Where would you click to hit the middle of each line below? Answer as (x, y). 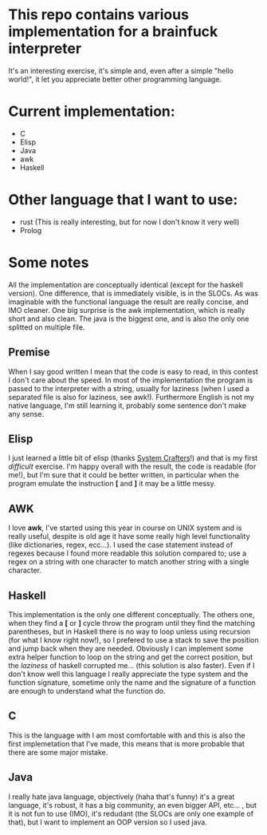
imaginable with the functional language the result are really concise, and (128, 302)
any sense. (26, 414)
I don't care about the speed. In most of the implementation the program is (131, 380)
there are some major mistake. (58, 752)
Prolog (31, 230)
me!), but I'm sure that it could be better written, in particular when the (124, 475)
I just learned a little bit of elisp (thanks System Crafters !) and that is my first (133, 458)
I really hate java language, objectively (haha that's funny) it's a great (122, 797)
